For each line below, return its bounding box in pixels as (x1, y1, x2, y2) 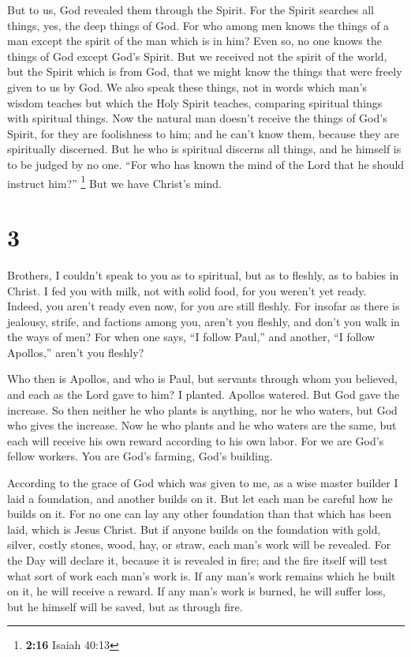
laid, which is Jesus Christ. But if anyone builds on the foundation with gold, (7, 520, 381, 537)
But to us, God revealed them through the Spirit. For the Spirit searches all (7, 2, 374, 17)
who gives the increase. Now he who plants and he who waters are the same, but (7, 417, 397, 434)
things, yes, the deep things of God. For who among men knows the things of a (7, 17, 390, 33)
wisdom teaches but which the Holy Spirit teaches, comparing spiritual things (7, 94, 383, 111)
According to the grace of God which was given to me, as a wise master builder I (7, 475, 398, 491)
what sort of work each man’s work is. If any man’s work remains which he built (7, 567, 396, 584)
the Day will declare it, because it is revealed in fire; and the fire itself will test (7, 552, 388, 568)
